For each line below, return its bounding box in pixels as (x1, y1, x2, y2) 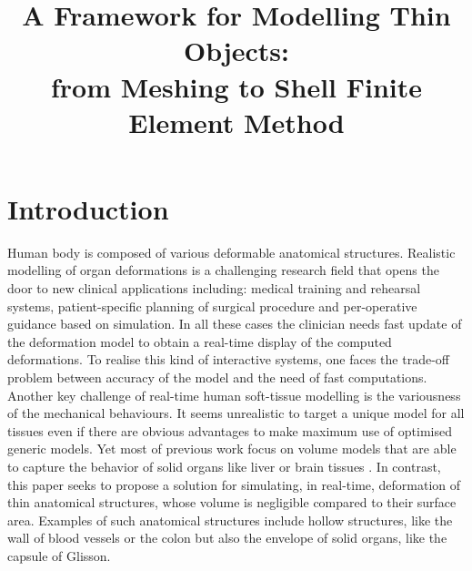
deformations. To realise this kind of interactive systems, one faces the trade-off (7, 350, 449, 369)
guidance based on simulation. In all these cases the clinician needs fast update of (7, 314, 462, 333)
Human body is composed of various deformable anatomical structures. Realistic (7, 242, 456, 261)
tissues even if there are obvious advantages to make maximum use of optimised (7, 421, 452, 440)
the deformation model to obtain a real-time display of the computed (7, 331, 392, 351)
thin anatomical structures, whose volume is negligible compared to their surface (7, 493, 457, 512)
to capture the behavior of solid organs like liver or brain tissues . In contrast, (7, 457, 441, 475)
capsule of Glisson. (7, 546, 111, 565)
